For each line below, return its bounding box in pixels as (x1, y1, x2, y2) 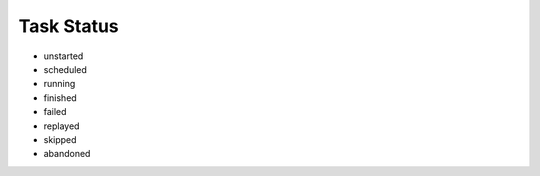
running (43, 78, 76, 90)
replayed (43, 120, 80, 132)
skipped (43, 133, 77, 145)
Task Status (18, 15, 119, 37)
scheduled (43, 63, 87, 75)
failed (43, 106, 67, 118)
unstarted (43, 50, 84, 62)
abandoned (43, 148, 91, 160)
